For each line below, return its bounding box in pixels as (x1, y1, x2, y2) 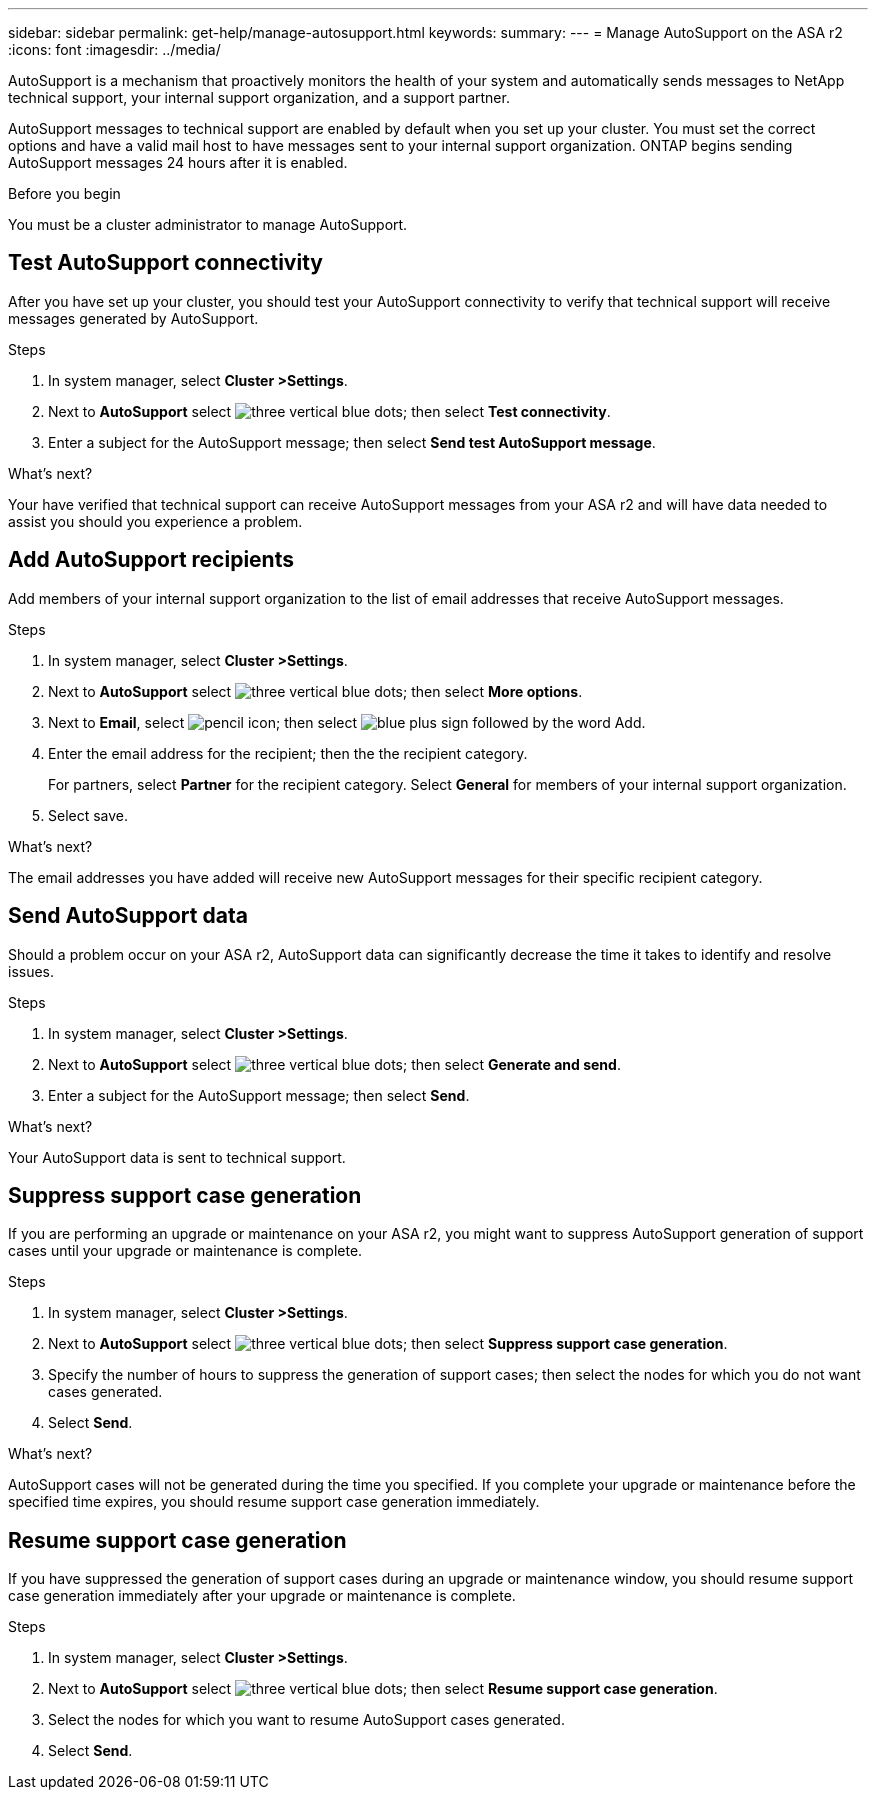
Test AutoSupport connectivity (8, 250, 323, 276)
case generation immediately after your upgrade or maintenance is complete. (8, 1587, 516, 1605)
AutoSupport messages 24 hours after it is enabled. (8, 154, 348, 171)
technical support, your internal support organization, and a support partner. (8, 89, 510, 106)
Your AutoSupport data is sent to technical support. (8, 1148, 346, 1166)
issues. (8, 962, 55, 980)
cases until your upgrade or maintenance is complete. (8, 1242, 363, 1260)
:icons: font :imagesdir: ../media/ (8, 41, 221, 58)
